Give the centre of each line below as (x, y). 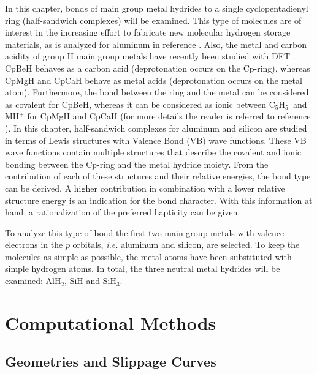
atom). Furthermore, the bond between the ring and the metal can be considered (157, 92)
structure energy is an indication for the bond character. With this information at (159, 200)
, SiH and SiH (90, 281)
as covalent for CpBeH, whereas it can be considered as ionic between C (140, 104)
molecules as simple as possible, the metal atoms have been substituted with (148, 256)
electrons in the (34, 245)
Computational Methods (111, 322)
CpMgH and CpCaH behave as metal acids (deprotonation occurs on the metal (154, 80)
